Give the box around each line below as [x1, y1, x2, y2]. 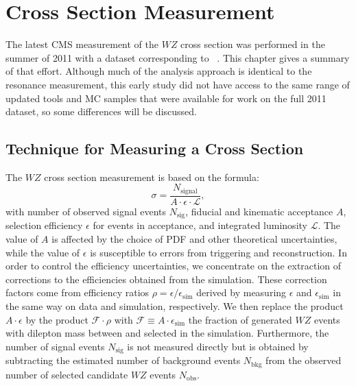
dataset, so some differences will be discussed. [5, 104, 197, 119]
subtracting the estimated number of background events [5, 353, 241, 367]
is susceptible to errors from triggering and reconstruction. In [90, 245, 347, 259]
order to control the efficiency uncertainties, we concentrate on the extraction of [5, 258, 342, 273]
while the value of [5, 245, 80, 259]
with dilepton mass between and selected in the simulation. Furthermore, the [5, 326, 329, 340]
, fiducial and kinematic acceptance [185, 204, 333, 218]
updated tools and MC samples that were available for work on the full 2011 [5, 91, 327, 105]
